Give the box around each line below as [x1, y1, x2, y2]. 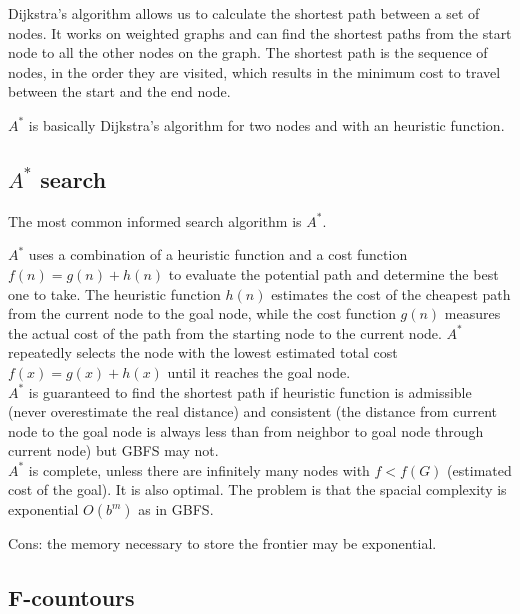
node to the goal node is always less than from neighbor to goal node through [8, 420, 484, 441]
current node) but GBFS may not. [8, 440, 219, 461]
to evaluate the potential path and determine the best [168, 263, 499, 284]
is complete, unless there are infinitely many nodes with [28, 459, 370, 480]
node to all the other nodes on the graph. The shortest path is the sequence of [8, 42, 488, 63]
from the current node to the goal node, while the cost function [8, 303, 396, 324]
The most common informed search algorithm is [8, 210, 302, 231]
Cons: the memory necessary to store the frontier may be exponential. [8, 533, 437, 554]
